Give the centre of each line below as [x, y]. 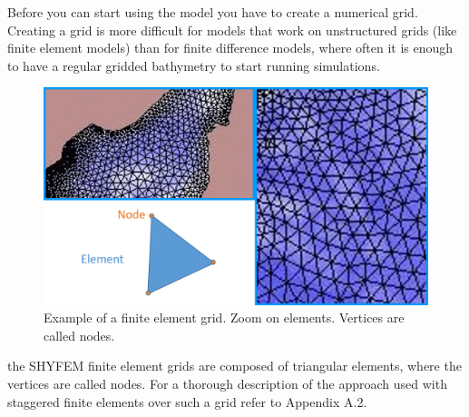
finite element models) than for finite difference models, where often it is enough [230, 48]
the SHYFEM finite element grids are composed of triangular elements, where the [234, 366]
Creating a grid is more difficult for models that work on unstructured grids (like [232, 30]
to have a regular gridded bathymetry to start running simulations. [194, 65]
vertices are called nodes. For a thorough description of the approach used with [227, 384]
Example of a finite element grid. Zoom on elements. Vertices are [224, 318]
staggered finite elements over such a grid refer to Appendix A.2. [187, 401]
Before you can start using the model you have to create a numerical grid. [213, 12]
